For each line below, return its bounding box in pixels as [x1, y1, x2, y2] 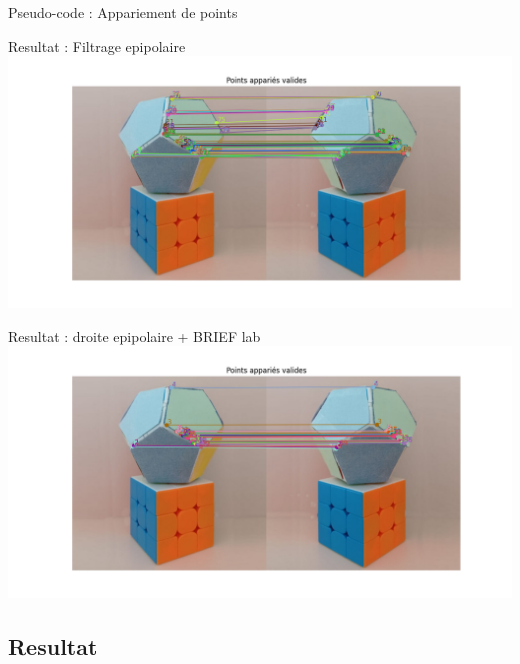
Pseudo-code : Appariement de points [8, 2, 238, 22]
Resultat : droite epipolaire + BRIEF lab [8, 325, 261, 346]
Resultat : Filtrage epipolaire [8, 35, 186, 56]
